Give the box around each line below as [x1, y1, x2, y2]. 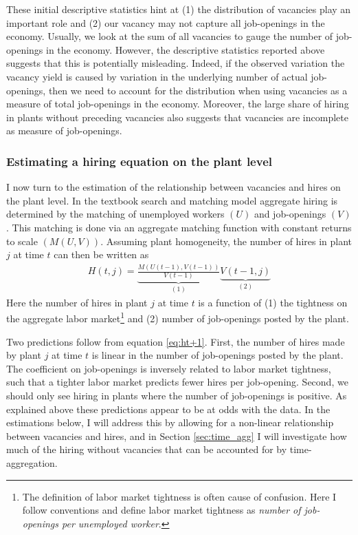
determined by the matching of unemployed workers [6, 207, 225, 221]
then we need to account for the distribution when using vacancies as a [48, 83, 348, 97]
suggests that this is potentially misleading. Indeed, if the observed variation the [6, 56, 345, 70]
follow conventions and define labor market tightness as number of [22, 503, 301, 517]
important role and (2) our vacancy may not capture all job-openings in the [6, 15, 325, 30]
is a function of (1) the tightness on [198, 295, 348, 309]
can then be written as [54, 247, 149, 262]
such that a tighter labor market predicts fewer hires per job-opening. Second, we [6, 375, 348, 389]
